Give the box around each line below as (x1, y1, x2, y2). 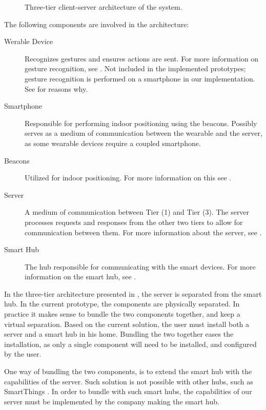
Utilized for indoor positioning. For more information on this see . (25, 172, 232, 183)
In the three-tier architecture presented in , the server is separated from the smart (4, 288, 262, 299)
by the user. (4, 348, 42, 359)
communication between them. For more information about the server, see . (25, 227, 262, 237)
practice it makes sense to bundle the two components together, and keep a (4, 309, 240, 319)
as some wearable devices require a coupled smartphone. (25, 137, 201, 148)
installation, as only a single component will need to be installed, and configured (4, 338, 257, 349)
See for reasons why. (25, 83, 88, 94)
